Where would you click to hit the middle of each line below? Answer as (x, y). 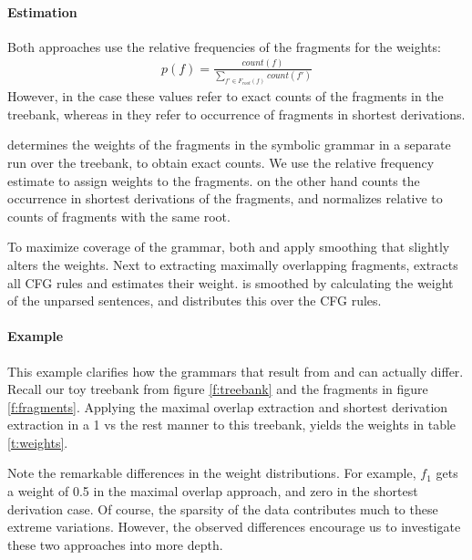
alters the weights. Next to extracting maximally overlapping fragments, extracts (233, 264)
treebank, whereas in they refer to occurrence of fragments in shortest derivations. (236, 114)
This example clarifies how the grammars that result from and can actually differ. (236, 371)
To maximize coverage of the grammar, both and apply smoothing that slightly (229, 247)
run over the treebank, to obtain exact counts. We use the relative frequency (221, 162)
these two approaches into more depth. (115, 544)
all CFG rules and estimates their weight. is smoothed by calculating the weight (231, 282)
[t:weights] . (38, 442)
